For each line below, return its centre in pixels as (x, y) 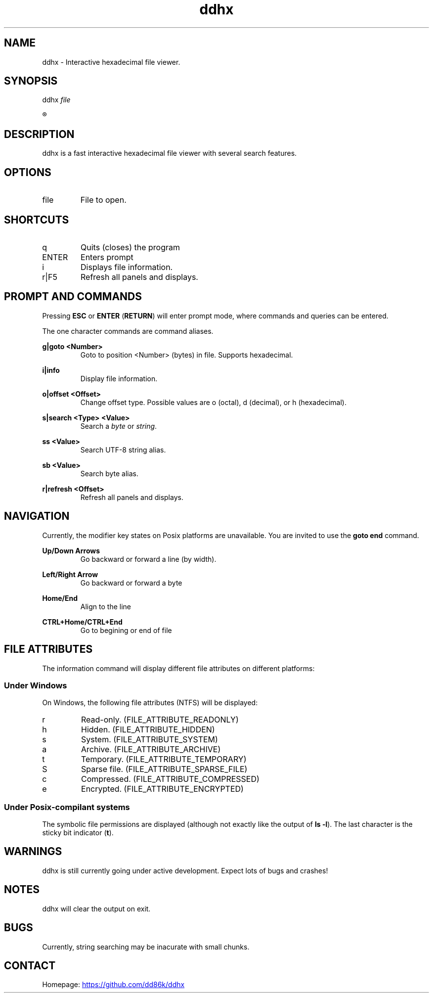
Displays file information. (127, 267)
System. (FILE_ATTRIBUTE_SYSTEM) (150, 740)
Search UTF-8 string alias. (123, 450)
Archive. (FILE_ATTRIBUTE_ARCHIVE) (151, 749)
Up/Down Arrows (71, 550)
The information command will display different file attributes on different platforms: (178, 668)
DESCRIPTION (39, 134)
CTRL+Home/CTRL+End (82, 622)
